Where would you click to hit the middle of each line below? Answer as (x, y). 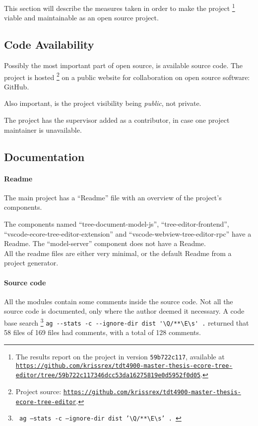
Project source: (38, 391)
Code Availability (49, 44)
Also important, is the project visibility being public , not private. (103, 103)
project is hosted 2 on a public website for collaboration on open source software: (127, 76)
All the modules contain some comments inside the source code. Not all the (119, 301)
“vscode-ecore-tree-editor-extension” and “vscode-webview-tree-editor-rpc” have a (128, 233)
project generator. (31, 263)
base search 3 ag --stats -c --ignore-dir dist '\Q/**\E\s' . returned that (127, 322)
